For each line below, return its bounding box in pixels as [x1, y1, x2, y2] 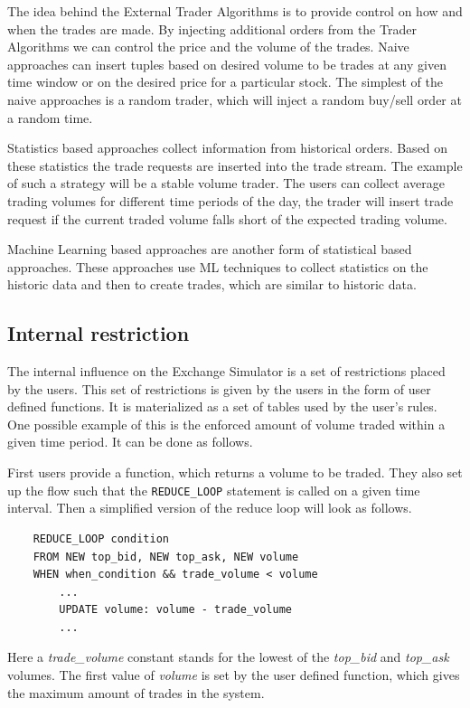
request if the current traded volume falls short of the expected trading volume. [7, 209, 447, 228]
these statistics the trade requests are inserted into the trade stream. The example [7, 156, 463, 175]
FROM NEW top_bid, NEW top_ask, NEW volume [33, 550, 299, 563]
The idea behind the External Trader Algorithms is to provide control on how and [7, 2, 463, 20]
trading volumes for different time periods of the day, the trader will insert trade [7, 191, 454, 210]
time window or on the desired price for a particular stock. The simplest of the [7, 72, 443, 91]
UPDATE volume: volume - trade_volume [59, 603, 292, 617]
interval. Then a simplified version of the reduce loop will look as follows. [7, 498, 412, 517]
